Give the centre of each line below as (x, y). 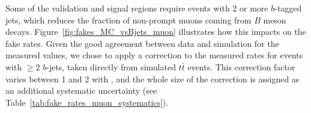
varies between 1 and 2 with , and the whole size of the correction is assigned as (152, 78)
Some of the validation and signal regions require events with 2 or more (137, 8)
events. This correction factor (241, 66)
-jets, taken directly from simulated (111, 66)
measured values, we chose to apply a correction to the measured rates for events (154, 55)
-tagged (288, 8)
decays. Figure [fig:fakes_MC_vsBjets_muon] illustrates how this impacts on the (156, 32)
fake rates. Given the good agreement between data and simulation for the (142, 43)
